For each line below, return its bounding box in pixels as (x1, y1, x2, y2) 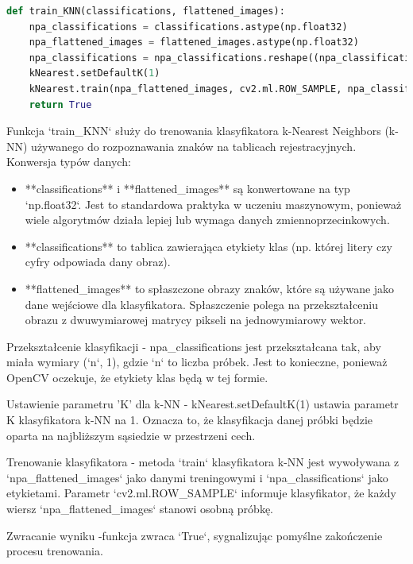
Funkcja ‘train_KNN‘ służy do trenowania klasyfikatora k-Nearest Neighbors (6, 122, 381, 139)
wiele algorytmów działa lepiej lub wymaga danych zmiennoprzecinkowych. (25, 211, 390, 228)
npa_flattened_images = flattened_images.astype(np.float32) (29, 37, 359, 48)
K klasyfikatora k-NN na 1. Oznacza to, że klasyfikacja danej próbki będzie (6, 411, 373, 428)
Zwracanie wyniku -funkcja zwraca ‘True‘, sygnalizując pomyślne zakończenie (6, 527, 383, 543)
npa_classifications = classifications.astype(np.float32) (29, 21, 348, 33)
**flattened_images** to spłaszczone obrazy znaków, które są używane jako (25, 280, 395, 296)
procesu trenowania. (6, 543, 103, 559)
